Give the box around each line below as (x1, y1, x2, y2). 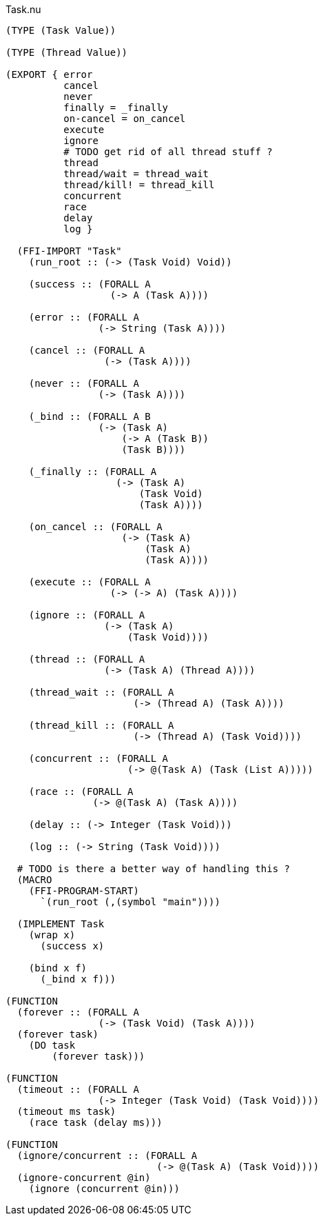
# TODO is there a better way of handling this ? (17, 863, 291, 874)
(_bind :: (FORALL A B (28, 411, 151, 422)
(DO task (28, 1040, 76, 1051)
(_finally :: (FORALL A (28, 466, 157, 477)
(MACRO (17, 874, 52, 885)
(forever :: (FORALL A (17, 1007, 139, 1018)
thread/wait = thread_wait (63, 168, 209, 179)
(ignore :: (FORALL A (28, 609, 145, 620)
